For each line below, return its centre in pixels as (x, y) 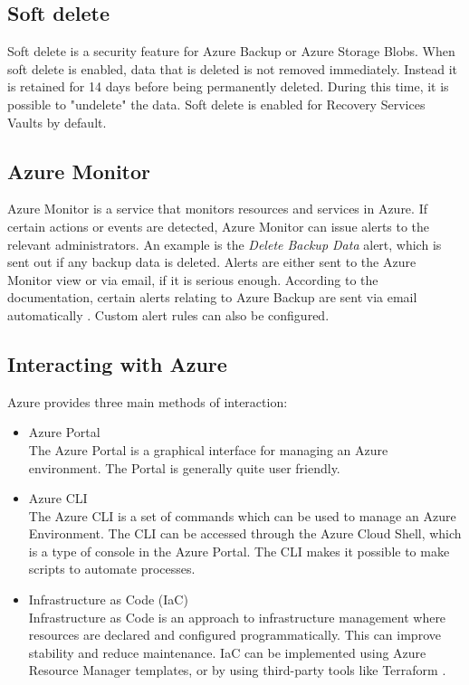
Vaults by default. (57, 122)
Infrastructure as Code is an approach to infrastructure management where (237, 617)
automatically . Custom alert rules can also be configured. (168, 314)
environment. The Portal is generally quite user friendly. (184, 467)
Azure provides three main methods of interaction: (148, 401)
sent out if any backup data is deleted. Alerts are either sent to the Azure (212, 262)
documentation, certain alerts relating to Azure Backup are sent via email (212, 297)
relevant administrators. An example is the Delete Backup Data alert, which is (225, 244)
